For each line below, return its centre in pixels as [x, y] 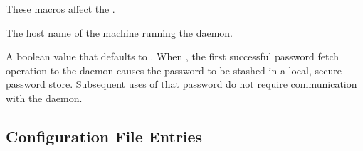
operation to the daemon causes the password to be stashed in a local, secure [174, 70]
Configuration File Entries [104, 136]
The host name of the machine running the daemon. [120, 32]
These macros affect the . [60, 9]
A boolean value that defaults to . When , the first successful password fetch [173, 56]
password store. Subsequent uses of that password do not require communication [181, 84]
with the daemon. [44, 97]
